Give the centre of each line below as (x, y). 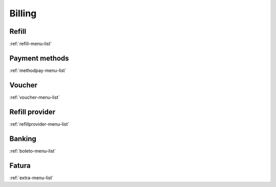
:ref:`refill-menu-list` (31, 44)
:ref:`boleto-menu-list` (33, 151)
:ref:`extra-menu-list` (31, 178)
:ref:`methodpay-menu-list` (38, 70)
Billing (23, 13)
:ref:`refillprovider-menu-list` (39, 124)
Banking (23, 139)
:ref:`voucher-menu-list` (34, 97)
